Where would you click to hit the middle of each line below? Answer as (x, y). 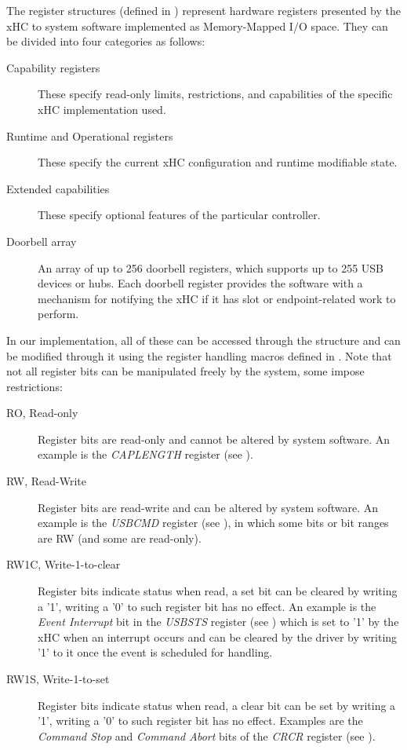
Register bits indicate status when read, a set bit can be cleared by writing (218, 591)
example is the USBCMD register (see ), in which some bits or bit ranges (213, 523)
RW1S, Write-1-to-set (58, 679)
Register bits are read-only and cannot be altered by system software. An (214, 439)
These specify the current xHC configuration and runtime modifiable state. (218, 162)
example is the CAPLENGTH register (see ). (145, 454)
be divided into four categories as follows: (106, 41)
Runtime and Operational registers (90, 135)
